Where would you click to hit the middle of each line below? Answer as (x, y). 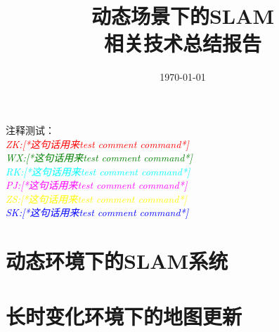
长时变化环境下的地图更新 (124, 316)
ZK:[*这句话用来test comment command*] (97, 144)
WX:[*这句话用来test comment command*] (99, 158)
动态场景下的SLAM (183, 16)
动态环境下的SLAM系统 (117, 261)
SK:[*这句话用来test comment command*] (97, 212)
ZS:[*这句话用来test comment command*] (96, 198)
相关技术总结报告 (182, 43)
